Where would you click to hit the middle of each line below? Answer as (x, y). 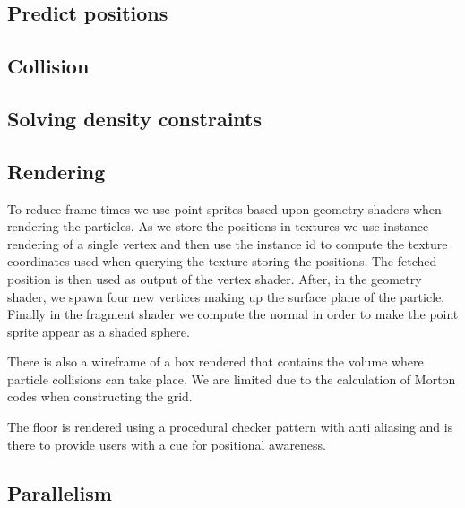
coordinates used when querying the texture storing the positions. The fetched (222, 261)
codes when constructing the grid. (100, 396)
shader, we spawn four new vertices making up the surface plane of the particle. (226, 296)
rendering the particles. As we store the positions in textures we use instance (218, 226)
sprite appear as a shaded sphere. (99, 331)
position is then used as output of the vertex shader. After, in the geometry (215, 278)
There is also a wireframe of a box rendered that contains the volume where (215, 362)
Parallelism (60, 492)
